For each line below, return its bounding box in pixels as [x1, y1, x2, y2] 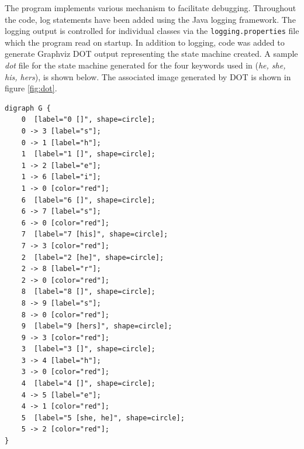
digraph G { [5, 104, 51, 112]
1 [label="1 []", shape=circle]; [21, 150, 156, 159]
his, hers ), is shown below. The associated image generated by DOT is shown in [5, 70, 291, 83]
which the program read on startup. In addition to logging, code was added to [5, 36, 285, 48]
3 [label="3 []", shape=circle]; [21, 345, 156, 354]
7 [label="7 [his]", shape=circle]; [21, 230, 168, 239]
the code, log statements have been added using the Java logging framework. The [5, 13, 296, 25]
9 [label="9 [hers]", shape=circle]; [21, 322, 172, 331]
